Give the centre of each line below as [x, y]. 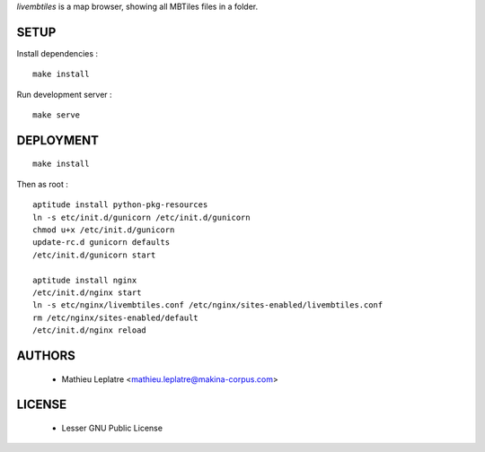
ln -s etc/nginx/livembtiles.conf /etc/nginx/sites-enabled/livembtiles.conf [208, 305]
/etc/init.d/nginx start [87, 293]
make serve [57, 115]
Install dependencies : [57, 53]
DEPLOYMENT [57, 140]
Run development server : [64, 94]
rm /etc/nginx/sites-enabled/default [116, 317]
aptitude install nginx [85, 280]
